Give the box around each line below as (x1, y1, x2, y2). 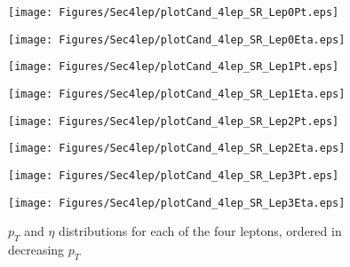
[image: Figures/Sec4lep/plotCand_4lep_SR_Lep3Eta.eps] (8, 196, 346, 209)
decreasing (8, 240, 65, 259)
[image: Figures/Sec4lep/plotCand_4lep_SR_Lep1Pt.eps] (8, 60, 339, 74)
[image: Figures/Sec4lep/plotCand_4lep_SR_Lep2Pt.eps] (8, 114, 339, 128)
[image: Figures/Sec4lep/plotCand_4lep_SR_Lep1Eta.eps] (8, 87, 346, 100)
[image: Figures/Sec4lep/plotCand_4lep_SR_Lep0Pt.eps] (8, 6, 339, 19)
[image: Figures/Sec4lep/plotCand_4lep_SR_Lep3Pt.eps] (8, 169, 339, 182)
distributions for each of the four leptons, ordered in (59, 222, 342, 240)
